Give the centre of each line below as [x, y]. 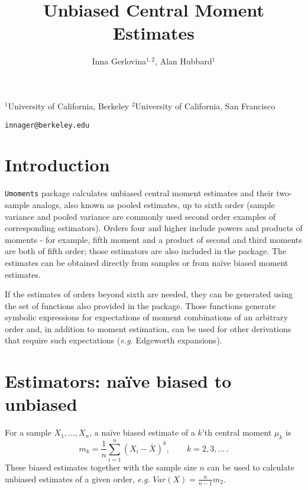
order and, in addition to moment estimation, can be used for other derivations [148, 328]
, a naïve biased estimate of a [142, 432]
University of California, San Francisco [205, 106]
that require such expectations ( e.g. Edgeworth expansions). [114, 340]
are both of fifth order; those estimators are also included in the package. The [146, 251]
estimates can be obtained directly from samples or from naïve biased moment [147, 262]
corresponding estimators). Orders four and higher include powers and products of [154, 228]
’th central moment [237, 432]
